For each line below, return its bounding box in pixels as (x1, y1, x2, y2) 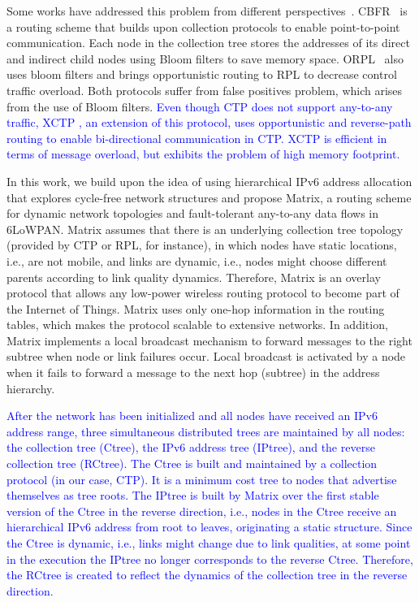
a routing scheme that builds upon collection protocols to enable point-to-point (6, 18, 400, 35)
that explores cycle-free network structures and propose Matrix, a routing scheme (6, 188, 412, 206)
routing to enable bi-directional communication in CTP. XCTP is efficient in (6, 129, 387, 146)
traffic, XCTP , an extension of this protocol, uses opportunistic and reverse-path (6, 114, 412, 131)
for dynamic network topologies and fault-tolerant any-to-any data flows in (6, 205, 379, 222)
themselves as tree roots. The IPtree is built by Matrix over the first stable (6, 487, 379, 504)
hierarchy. (6, 379, 55, 396)
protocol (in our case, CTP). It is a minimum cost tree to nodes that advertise (6, 470, 397, 487)
